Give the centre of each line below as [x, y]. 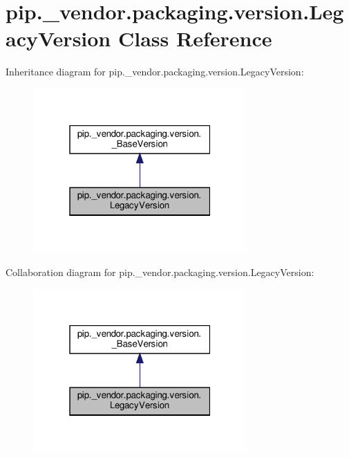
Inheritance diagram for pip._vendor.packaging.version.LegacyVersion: [155, 72]
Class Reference [195, 38]
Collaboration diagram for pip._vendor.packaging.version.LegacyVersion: [160, 272]
